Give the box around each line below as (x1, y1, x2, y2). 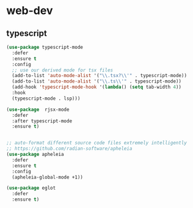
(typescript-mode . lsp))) (12, 95, 81, 102)
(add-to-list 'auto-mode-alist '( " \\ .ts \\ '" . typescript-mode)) (12, 78, 182, 84)
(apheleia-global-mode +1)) (12, 174, 84, 180)
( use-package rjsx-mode (6, 106, 70, 113)
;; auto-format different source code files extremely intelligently (6, 140, 188, 146)
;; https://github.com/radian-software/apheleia (6, 146, 133, 152)
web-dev (6, 4, 53, 18)
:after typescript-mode (12, 117, 72, 124)
